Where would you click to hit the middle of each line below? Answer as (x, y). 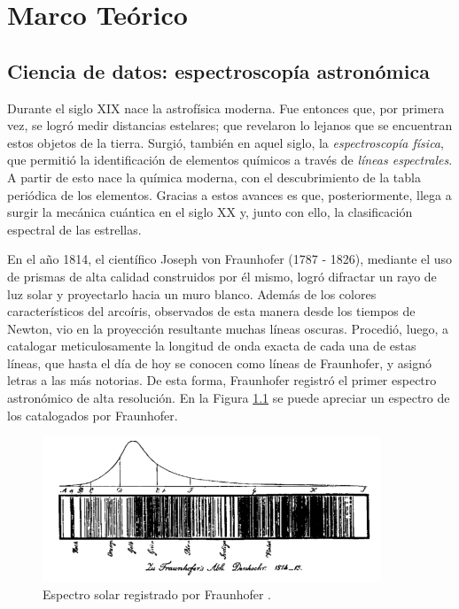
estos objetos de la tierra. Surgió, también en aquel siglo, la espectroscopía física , (226, 142)
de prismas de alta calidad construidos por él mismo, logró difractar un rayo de (222, 276)
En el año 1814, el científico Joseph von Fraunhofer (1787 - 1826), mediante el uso (230, 259)
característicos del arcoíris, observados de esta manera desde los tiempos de (211, 311)
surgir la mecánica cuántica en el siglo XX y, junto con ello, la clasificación (210, 212)
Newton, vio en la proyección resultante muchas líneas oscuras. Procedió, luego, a (228, 328)
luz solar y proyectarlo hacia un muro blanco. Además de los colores (192, 293)
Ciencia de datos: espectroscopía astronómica (218, 70)
